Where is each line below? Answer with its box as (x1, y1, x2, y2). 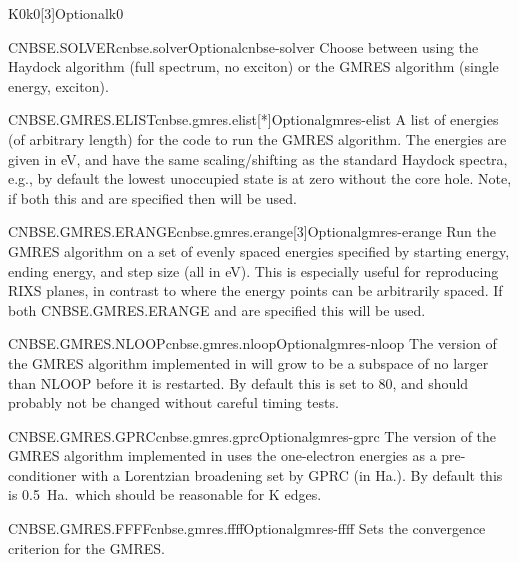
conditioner (8, 464, 77, 485)
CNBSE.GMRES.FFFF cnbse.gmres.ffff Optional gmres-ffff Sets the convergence (8, 518, 486, 539)
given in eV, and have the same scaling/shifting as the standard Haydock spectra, (8, 148, 508, 169)
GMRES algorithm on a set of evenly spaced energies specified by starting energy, (8, 240, 510, 261)
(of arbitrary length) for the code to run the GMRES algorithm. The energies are (8, 128, 507, 149)
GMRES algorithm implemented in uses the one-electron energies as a (8, 445, 437, 466)
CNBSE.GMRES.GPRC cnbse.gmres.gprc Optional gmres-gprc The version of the (8, 425, 497, 446)
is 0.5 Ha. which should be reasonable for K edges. (8, 484, 322, 505)
